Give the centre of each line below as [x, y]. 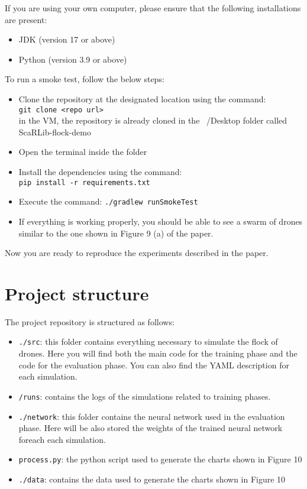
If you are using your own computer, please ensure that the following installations [153, 8]
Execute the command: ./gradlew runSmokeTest [108, 201]
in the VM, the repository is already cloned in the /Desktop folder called [153, 120]
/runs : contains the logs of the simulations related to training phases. [145, 396]
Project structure [77, 293]
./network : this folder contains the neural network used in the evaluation [152, 416]
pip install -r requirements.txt [84, 182]
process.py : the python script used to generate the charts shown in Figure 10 [160, 459]
